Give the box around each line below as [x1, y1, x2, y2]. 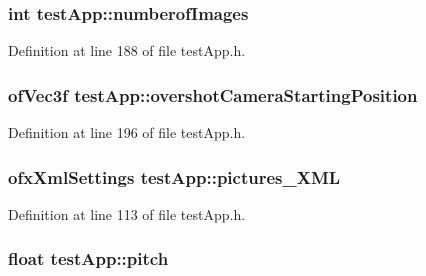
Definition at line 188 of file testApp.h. [8, 40, 246, 61]
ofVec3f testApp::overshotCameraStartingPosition [8, 82, 418, 107]
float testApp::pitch [8, 246, 169, 271]
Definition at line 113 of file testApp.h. [8, 203, 246, 224]
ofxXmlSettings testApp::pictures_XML [8, 164, 341, 189]
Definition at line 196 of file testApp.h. [8, 122, 246, 143]
